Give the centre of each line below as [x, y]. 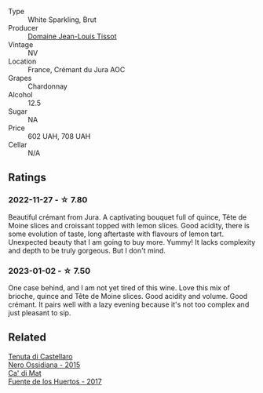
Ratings [27, 178]
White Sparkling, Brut [62, 20]
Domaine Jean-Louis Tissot [72, 36]
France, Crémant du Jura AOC [77, 69]
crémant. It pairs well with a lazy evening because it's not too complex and [129, 304]
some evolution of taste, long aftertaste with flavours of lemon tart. [116, 234]
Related [27, 338]
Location [22, 61]
